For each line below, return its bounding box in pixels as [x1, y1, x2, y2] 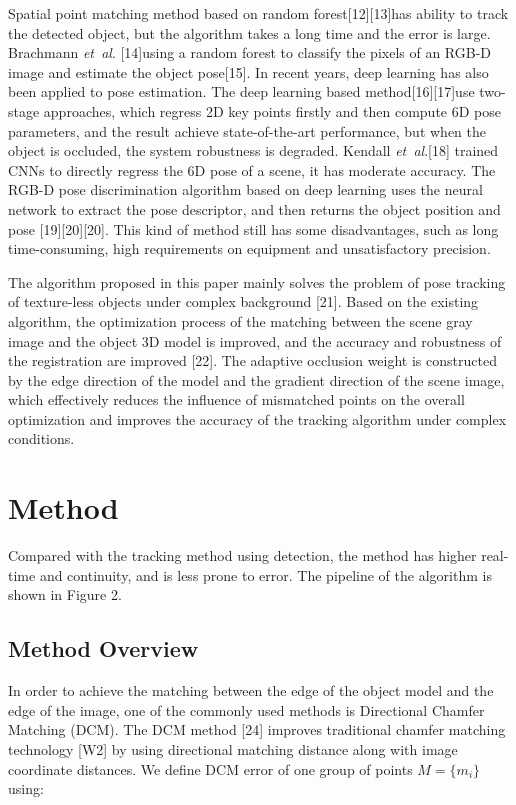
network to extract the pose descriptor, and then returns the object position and [8, 198, 501, 219]
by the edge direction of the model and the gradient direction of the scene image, [8, 369, 505, 390]
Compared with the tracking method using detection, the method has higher [8, 545, 477, 566]
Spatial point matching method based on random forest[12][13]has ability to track [8, 3, 509, 23]
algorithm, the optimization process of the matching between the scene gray [8, 310, 473, 331]
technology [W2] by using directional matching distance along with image [8, 738, 458, 759]
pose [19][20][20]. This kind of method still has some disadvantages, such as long [8, 218, 499, 239]
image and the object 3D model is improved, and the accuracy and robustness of [8, 330, 502, 351]
